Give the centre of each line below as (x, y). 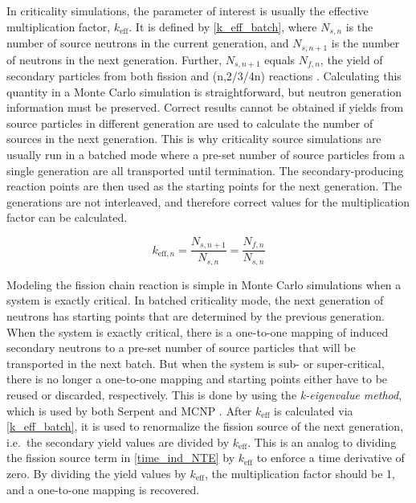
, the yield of (351, 59)
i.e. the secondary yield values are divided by (118, 442)
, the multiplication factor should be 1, (300, 473)
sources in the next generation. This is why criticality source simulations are (194, 139)
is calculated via (314, 410)
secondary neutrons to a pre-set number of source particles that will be (181, 348)
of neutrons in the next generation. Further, (114, 59)
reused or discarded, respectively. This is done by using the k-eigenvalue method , (204, 394)
